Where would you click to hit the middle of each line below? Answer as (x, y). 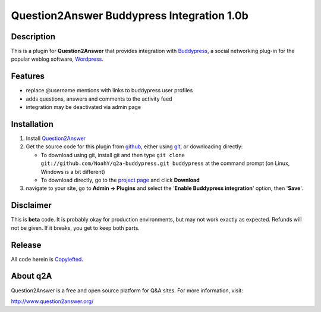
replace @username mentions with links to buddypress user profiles (109, 91)
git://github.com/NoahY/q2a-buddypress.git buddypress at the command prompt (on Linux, (165, 163)
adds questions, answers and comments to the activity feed (99, 99)
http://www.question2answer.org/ (52, 301)
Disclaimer (31, 205)
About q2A (32, 276)
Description (33, 37)
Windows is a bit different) (73, 171)
